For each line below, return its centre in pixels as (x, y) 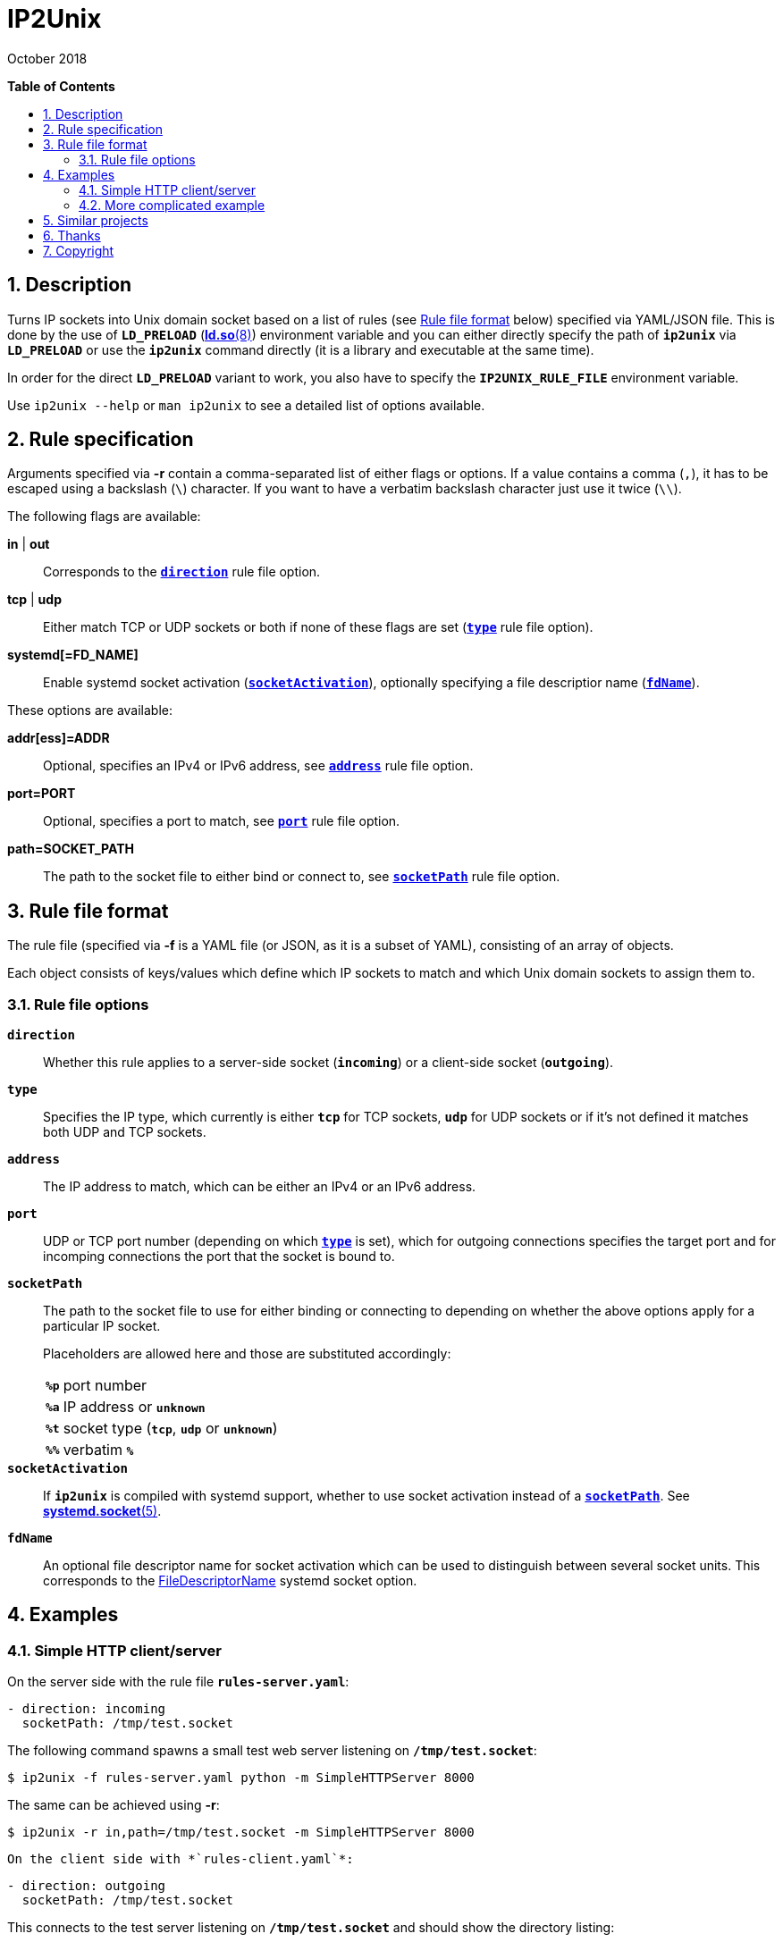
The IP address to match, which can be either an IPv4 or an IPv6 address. (260, 1187)
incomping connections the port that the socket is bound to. (219, 1257)
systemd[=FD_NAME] (73, 655)
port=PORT (42, 794)
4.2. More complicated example (172, 205)
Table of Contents (61, 86)
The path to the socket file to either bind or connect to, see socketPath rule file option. (302, 877)
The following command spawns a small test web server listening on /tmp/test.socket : (272, 1751)
